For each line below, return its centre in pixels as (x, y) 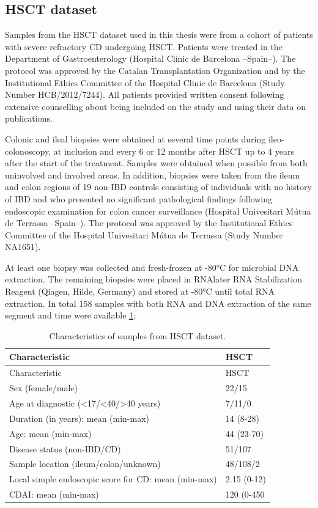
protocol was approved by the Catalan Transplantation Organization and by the (155, 70)
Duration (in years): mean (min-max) (79, 418)
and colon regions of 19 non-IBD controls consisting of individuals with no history (158, 187)
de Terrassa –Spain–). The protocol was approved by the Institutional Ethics (149, 223)
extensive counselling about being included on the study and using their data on (155, 106)
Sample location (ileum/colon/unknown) (85, 464)
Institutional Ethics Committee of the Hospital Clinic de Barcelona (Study (145, 82)
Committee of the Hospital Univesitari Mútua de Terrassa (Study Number (144, 234)
